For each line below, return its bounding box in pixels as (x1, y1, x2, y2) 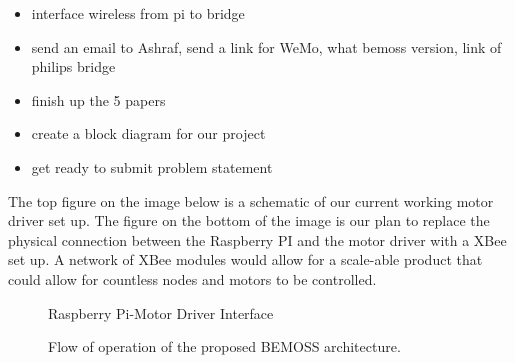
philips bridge (31, 56, 116, 77)
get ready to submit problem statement (31, 156, 273, 177)
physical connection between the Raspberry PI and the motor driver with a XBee (8, 229, 507, 250)
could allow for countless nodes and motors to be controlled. (8, 268, 377, 289)
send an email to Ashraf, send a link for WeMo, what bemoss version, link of (31, 36, 502, 57)
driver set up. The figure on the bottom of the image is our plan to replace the (8, 210, 490, 231)
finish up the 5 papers (31, 89, 166, 110)
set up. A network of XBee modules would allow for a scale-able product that (8, 249, 483, 270)
